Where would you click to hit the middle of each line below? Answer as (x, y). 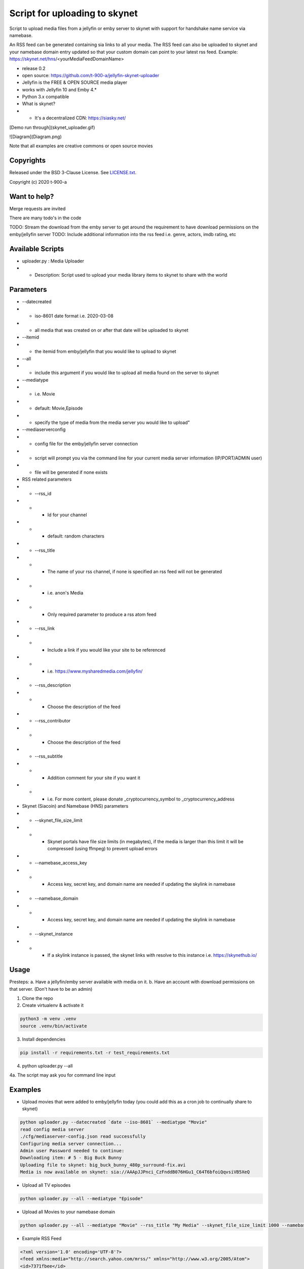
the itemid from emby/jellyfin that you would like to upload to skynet (106, 352)
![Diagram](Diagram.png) (35, 137)
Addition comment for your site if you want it (94, 778)
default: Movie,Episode (59, 408)
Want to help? (32, 196)
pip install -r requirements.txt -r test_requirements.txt (95, 1053)
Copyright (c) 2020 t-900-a (38, 182)
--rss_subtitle (49, 756)
